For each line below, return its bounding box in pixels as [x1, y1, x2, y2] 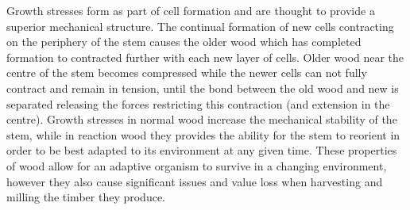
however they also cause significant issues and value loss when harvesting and [6, 173, 383, 189]
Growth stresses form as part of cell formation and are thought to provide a [6, 2, 375, 18]
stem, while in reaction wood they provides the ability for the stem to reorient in [6, 126, 400, 143]
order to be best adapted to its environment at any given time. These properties [6, 142, 397, 158]
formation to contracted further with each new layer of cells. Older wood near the [6, 48, 404, 65]
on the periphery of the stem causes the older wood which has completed [6, 33, 362, 50]
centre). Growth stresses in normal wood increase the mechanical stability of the [6, 111, 397, 128]
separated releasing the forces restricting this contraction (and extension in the [6, 95, 390, 112]
